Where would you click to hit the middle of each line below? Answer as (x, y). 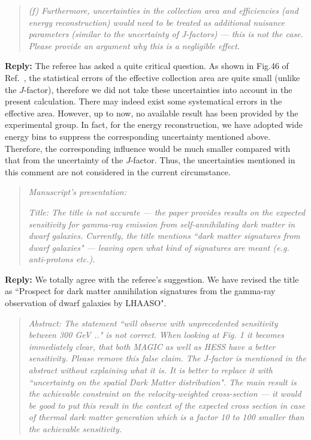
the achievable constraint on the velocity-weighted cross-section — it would (165, 393)
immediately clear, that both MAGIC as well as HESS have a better (152, 346)
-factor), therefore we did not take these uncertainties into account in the (158, 89)
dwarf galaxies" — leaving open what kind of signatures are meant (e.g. (159, 247)
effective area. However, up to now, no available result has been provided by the (152, 113)
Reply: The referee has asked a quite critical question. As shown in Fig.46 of (147, 66)
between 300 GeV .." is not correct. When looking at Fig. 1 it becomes (156, 335)
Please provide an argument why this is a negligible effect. (134, 45)
